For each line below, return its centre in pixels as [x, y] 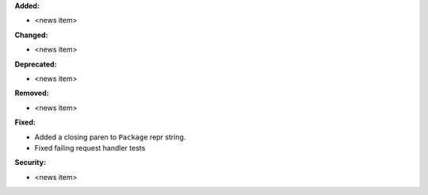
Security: [31, 162]
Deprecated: [36, 64]
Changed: [31, 35]
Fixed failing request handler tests [90, 147]
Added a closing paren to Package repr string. [110, 137]
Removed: [32, 93]
